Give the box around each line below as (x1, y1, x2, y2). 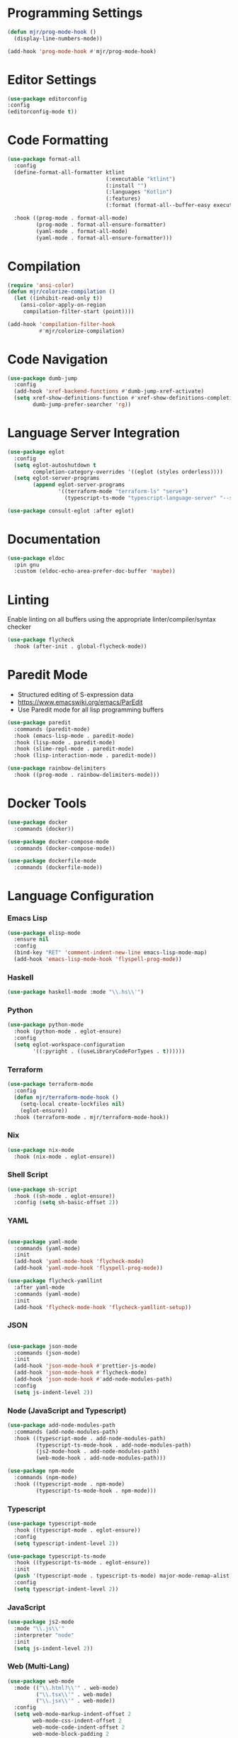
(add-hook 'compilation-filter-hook (7, 320, 115, 327)
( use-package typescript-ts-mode (7, 1552, 106, 1560)
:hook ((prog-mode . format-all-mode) (13, 215, 129, 222)
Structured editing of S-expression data (17, 690, 134, 699)
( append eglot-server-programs (33, 481, 125, 488)
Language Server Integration (7, 425, 181, 441)
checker (7, 622, 32, 632)
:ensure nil (13, 936, 50, 943)
